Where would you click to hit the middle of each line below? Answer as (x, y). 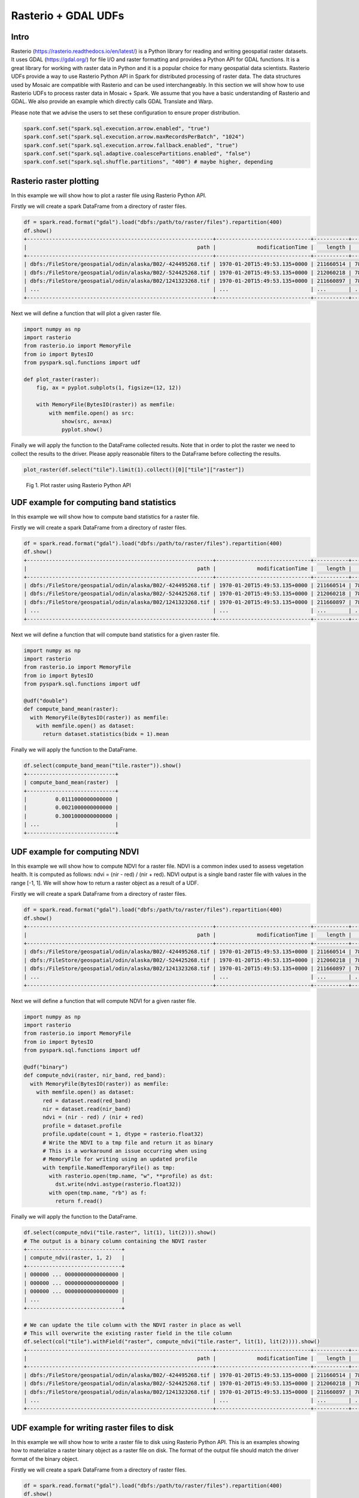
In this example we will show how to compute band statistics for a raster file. (105, 517)
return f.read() (79, 1201)
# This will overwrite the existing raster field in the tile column (128, 1333)
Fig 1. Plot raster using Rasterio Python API (79, 485)
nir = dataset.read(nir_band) (87, 1109)
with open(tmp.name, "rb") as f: (98, 1193)
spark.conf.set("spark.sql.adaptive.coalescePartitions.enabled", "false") (137, 153)
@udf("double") (46, 700)
